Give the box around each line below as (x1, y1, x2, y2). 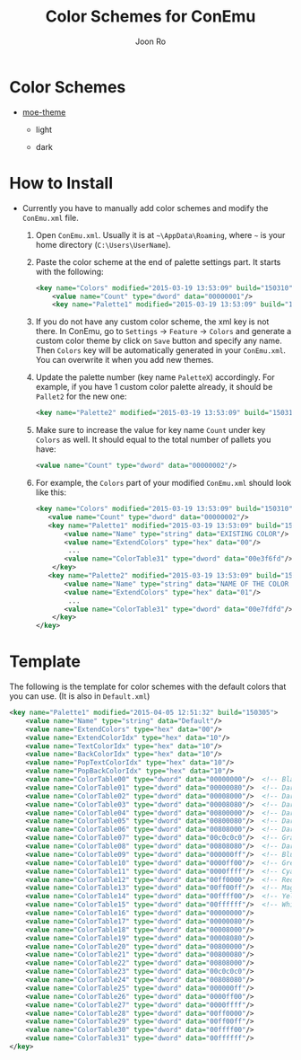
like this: (35, 487, 67, 498)
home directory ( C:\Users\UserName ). (35, 239, 171, 250)
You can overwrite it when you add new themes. (35, 355, 214, 366)
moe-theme (21, 106, 66, 118)
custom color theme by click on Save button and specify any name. (35, 335, 282, 347)
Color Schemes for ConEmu (45, 6, 256, 27)
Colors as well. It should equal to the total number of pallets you (35, 434, 271, 446)
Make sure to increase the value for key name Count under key (35, 425, 266, 436)
